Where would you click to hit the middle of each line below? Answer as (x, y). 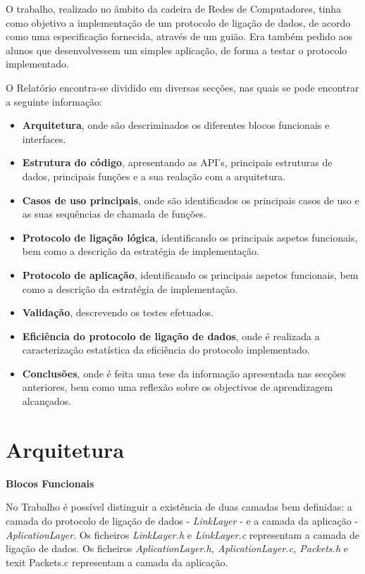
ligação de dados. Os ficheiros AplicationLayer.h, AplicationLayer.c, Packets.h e (177, 548)
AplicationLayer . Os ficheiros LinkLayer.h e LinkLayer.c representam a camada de (182, 534)
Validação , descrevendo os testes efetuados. (118, 312)
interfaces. (44, 138)
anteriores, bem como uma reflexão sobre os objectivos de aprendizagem (178, 387)
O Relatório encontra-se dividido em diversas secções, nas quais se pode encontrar (182, 87)
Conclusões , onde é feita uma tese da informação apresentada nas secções (184, 373)
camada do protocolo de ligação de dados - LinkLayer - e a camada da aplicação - (182, 520)
